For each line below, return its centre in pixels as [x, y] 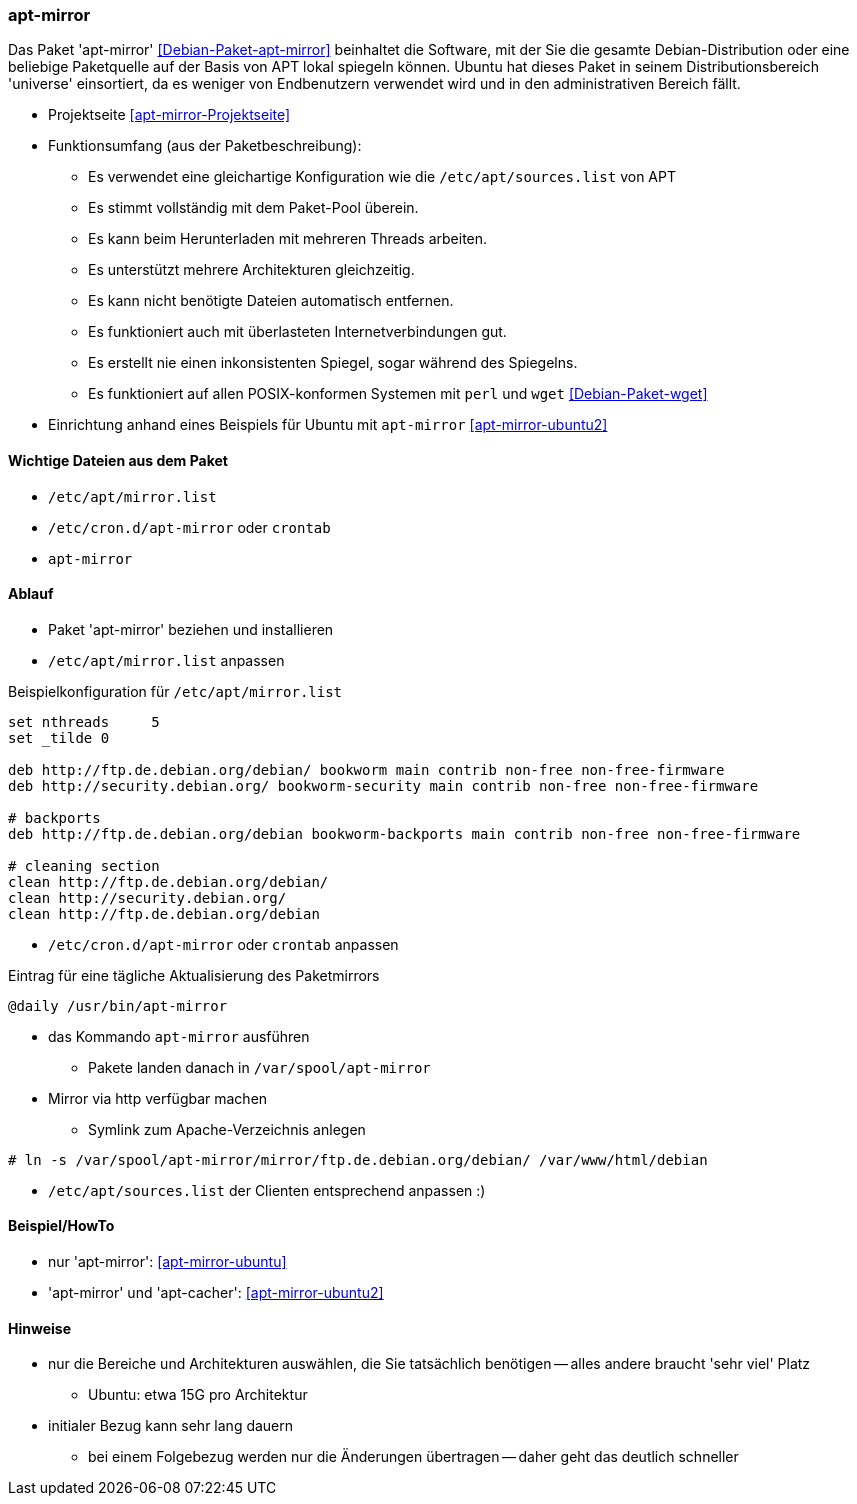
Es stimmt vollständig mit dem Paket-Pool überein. [253, 208]
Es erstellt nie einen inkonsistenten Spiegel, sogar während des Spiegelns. [333, 363]
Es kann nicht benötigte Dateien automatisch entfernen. [271, 301]
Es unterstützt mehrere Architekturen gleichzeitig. [251, 270]
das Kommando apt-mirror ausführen [179, 1036]
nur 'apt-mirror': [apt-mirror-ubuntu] [167, 1262]
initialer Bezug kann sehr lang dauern [171, 1426]
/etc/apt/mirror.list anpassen [166, 660]
